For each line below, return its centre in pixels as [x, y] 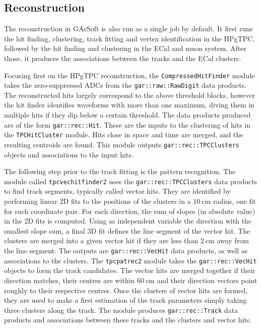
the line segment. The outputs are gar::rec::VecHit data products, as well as [126, 251]
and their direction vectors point [207, 280]
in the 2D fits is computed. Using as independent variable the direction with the [128, 221]
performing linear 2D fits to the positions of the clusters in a [97, 201]
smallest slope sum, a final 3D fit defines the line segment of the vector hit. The [127, 230]
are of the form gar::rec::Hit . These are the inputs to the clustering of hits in [127, 124]
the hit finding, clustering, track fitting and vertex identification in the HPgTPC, [129, 38]
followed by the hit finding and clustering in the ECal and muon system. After [125, 48]
